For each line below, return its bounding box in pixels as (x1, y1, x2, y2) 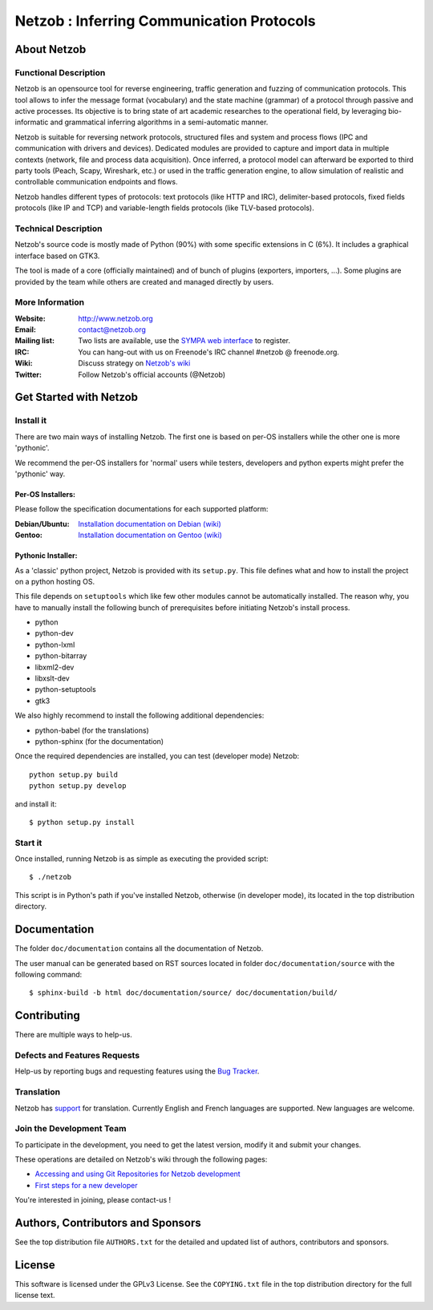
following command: (14, 969, 83, 979)
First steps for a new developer (34, 1180, 138, 1190)
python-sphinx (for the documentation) (34, 736, 164, 746)
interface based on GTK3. (14, 251, 100, 261)
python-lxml (34, 640, 75, 649)
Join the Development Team (14, 1123, 127, 1134)
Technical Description (14, 223, 103, 234)
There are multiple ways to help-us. (14, 1030, 132, 1040)
